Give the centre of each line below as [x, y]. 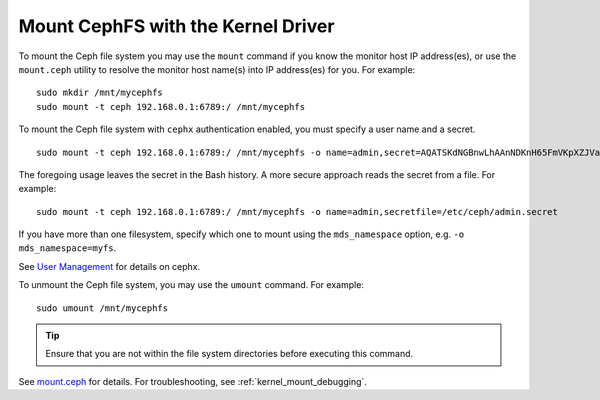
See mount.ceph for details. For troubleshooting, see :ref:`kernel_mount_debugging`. [192, 381]
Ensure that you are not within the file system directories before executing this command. [229, 354]
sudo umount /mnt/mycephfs [102, 308]
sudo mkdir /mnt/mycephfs [100, 93]
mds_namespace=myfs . [67, 248]
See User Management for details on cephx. [109, 266]
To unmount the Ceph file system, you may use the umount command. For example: [191, 285]
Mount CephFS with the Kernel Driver [176, 26]
